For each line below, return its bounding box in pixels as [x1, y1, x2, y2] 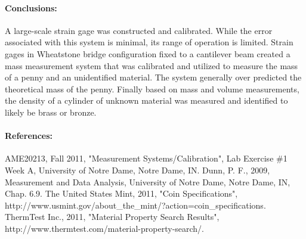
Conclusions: [5, 1, 57, 14]
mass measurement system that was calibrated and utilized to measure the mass [5, 59, 298, 72]
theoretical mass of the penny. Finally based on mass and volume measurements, [5, 82, 299, 95]
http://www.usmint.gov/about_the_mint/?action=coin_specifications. [5, 198, 266, 211]
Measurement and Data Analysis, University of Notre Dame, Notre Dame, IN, [5, 175, 290, 188]
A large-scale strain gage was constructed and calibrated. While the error [5, 24, 273, 36]
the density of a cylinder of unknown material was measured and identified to [5, 94, 288, 107]
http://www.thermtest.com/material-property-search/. [5, 222, 205, 234]
